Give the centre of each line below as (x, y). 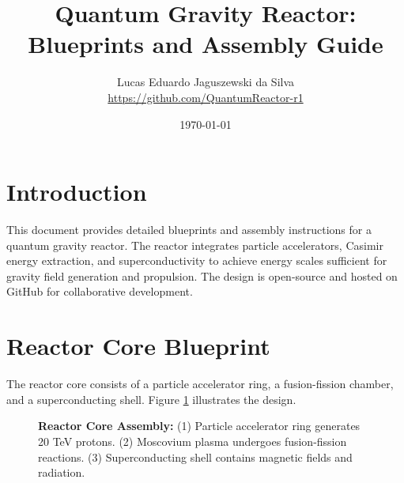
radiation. (62, 472)
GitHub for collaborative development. (100, 291)
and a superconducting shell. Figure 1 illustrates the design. (151, 399)
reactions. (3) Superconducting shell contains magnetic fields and (195, 457)
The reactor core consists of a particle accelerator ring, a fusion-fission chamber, (200, 384)
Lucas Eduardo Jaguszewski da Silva (206, 82)
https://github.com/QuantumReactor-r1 (206, 97)
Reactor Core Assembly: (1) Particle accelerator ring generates (199, 426)
